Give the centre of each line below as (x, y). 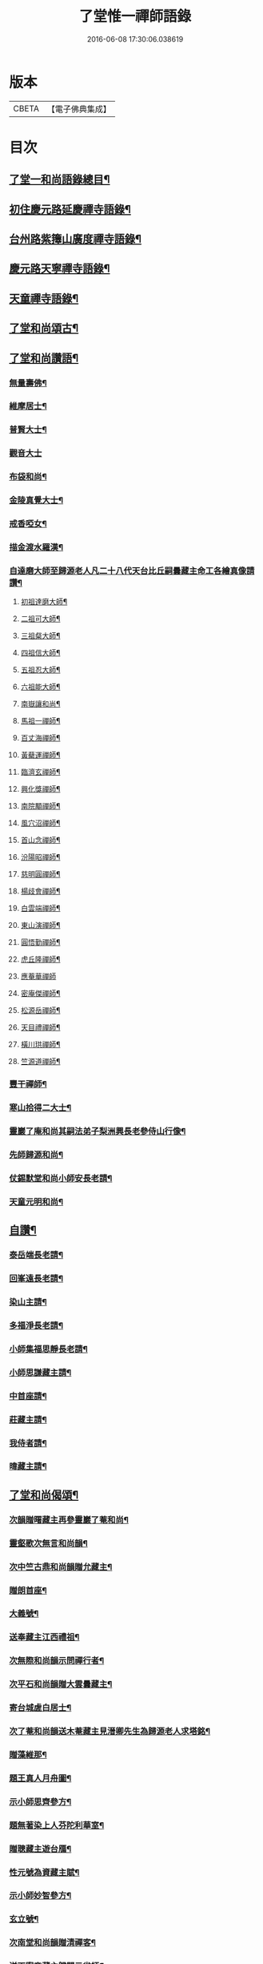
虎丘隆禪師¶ (40, 959)
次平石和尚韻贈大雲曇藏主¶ (61, 1684)
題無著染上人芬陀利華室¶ (57, 1825)
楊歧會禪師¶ (40, 891)
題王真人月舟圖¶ (40, 1778)
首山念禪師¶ (40, 840)
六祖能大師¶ (40, 687)
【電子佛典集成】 (79, 109)
